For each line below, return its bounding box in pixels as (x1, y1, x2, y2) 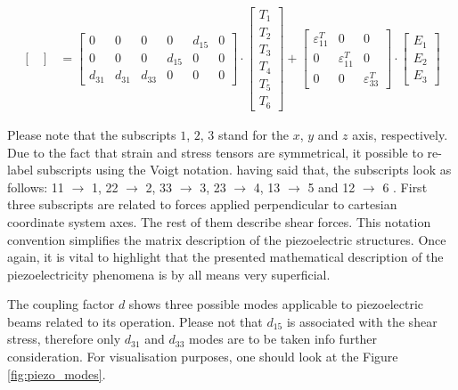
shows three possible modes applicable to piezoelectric (128, 295, 424, 313)
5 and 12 (307, 177, 356, 196)
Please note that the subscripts (7, 125, 176, 143)
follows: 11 (7, 177, 64, 196)
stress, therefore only (7, 329, 121, 348)
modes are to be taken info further (189, 329, 378, 348)
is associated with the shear (286, 312, 438, 330)
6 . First (382, 177, 428, 196)
